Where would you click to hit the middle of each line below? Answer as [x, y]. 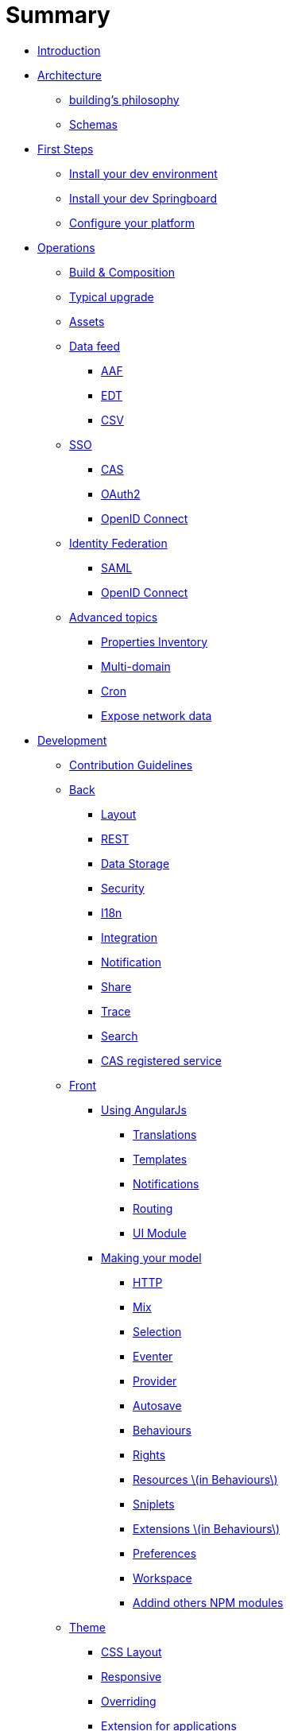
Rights [149, 1454]
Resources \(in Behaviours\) [205, 1479]
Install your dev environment [143, 173]
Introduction [69, 50]
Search [120, 1036]
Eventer [153, 1356]
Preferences [165, 1553]
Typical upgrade [112, 296]
